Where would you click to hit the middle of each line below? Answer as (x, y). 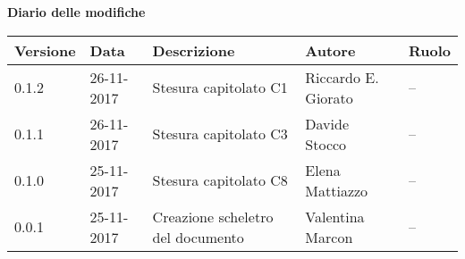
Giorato (329, 97)
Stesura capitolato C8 (220, 180)
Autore (330, 50)
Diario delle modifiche (76, 12)
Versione (45, 50)
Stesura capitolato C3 (220, 134)
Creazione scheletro (213, 216)
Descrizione (194, 50)
